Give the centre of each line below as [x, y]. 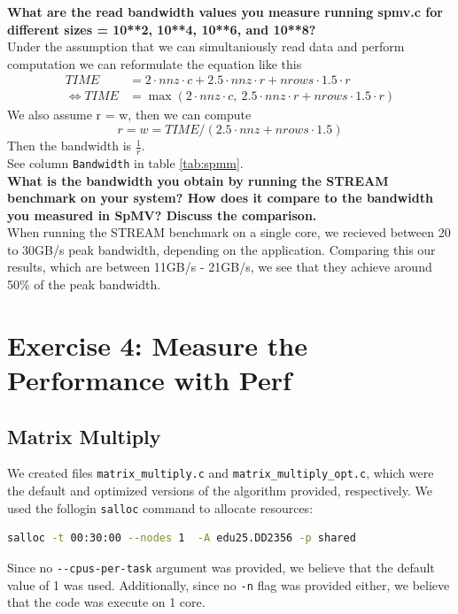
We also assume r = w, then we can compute [129, 115]
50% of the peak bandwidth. [84, 284]
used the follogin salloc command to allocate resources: [160, 507]
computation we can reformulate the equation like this [155, 63]
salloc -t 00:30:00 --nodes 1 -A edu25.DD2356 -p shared [182, 538]
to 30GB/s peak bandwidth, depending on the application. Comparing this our [221, 249]
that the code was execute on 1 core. [106, 602]
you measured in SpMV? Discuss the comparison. [162, 215]
